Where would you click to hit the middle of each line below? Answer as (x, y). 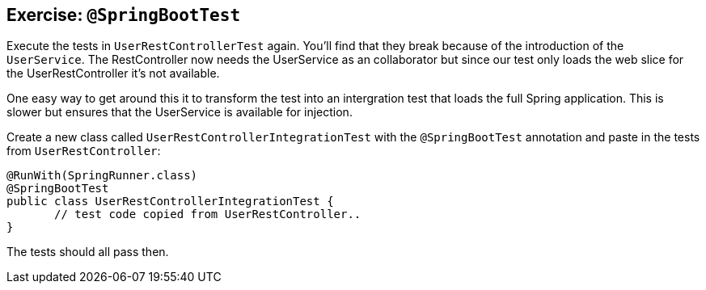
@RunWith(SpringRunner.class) (102, 176)
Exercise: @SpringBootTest (124, 15)
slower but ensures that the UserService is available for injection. (180, 112)
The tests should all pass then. (88, 252)
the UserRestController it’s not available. (113, 74)
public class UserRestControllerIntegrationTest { (170, 202)
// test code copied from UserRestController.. (208, 214)
